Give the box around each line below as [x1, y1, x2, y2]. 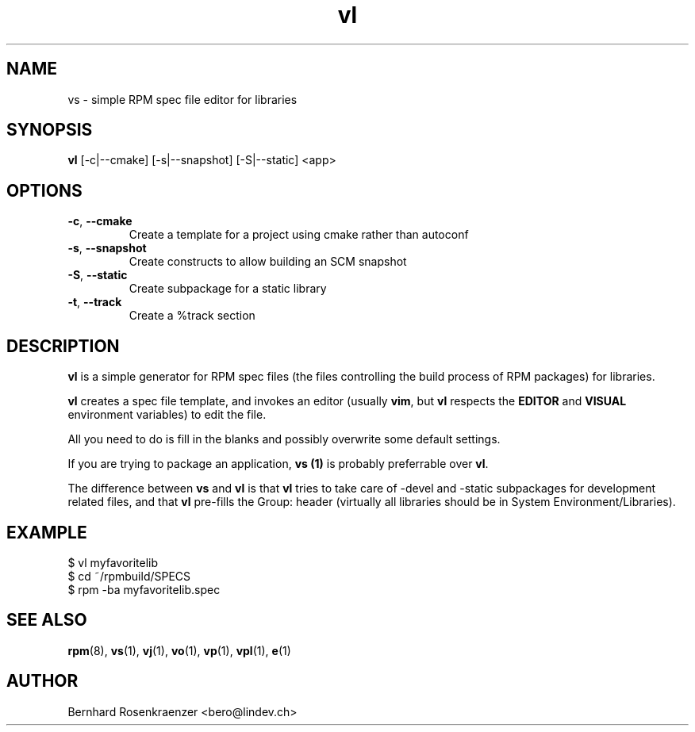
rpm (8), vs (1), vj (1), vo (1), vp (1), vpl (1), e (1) [67, 643, 291, 657]
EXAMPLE [6, 522, 87, 542]
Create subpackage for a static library [129, 282, 327, 296]
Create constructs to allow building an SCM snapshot [129, 255, 407, 269]
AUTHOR [6, 671, 79, 692]
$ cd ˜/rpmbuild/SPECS [67, 569, 191, 583]
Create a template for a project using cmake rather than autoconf [129, 228, 469, 242]
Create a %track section [129, 309, 255, 323]
